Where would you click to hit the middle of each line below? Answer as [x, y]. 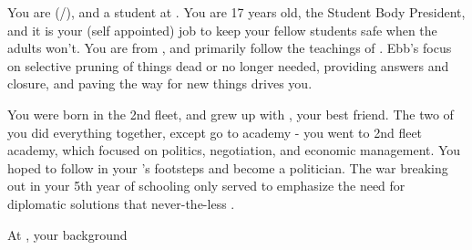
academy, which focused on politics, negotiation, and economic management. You [234, 150]
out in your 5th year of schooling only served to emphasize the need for [206, 186]
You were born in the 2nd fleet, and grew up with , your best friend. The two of [231, 114]
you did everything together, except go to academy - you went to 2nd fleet [215, 132]
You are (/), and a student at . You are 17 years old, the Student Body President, [236, 12]
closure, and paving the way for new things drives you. [160, 83]
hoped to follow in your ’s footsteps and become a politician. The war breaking [228, 167]
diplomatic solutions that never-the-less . [121, 203]
